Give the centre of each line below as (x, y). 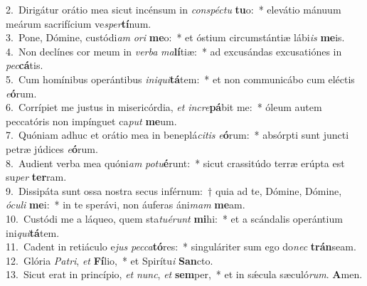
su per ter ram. (36, 177)
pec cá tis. (25, 65)
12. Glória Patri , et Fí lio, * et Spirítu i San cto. (110, 260)
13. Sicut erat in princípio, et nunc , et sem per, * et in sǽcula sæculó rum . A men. (184, 274)
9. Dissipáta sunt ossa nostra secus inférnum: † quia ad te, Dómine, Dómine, (174, 190)
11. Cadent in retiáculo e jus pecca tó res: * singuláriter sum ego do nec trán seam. (181, 247)
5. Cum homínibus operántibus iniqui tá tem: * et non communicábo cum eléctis (180, 79)
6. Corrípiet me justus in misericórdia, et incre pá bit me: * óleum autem (164, 107)
